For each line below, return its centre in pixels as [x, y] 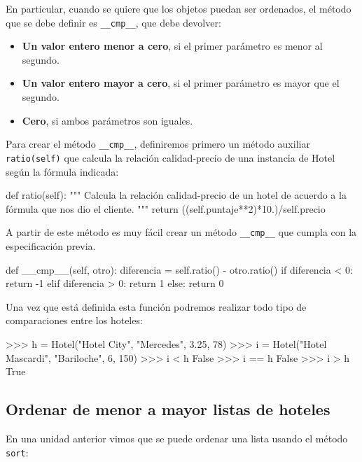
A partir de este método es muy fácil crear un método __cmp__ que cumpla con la [181, 232]
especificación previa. [51, 245]
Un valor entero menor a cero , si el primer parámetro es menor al [172, 46]
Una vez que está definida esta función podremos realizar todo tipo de [156, 306]
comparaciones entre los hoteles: [74, 320]
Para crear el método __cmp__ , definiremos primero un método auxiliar [158, 144]
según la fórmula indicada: [62, 171]
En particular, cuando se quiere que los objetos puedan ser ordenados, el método [179, 8]
